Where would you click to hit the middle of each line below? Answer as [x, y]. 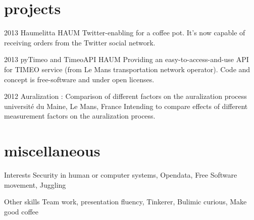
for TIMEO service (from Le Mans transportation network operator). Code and [127, 69]
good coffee [21, 211]
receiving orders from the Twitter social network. [80, 42]
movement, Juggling [35, 184]
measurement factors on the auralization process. [80, 116]
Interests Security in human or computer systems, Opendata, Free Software [121, 175]
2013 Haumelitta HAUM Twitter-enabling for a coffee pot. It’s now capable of [125, 33]
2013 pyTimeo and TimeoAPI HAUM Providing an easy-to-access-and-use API [126, 59]
